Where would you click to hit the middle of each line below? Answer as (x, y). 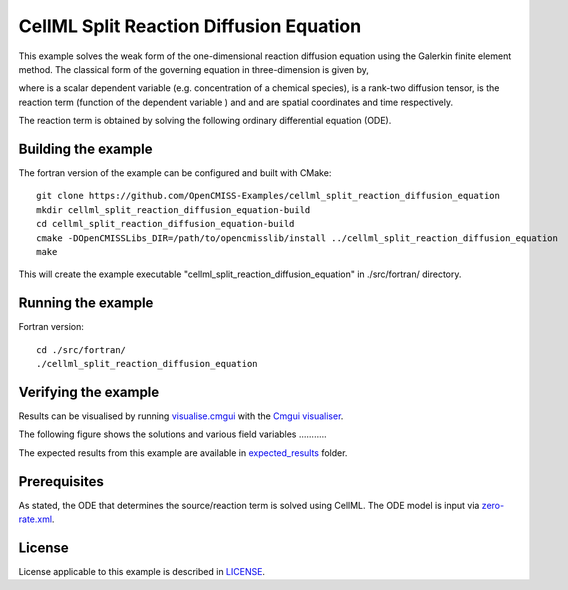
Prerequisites (61, 481)
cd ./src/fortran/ (81, 349)
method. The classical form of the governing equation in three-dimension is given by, (194, 69)
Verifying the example (89, 391)
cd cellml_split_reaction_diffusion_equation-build (165, 224)
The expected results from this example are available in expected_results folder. (183, 452)
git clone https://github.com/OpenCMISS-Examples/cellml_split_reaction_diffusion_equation (268, 196)
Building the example (85, 148)
